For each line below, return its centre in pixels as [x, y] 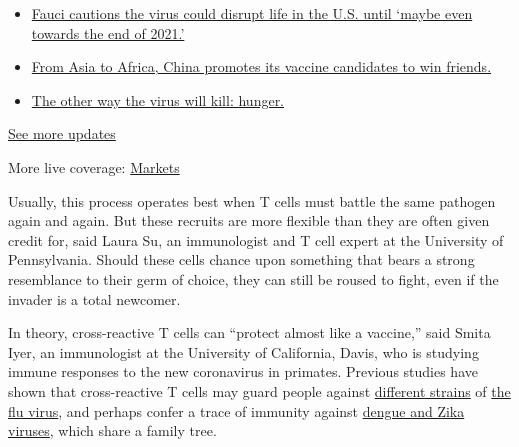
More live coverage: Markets [94, 166]
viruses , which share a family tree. [112, 430]
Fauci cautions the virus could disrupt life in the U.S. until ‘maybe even [252, 13]
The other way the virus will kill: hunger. [158, 99]
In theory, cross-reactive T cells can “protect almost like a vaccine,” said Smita [249, 332]
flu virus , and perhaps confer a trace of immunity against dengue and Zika [236, 410]
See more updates [62, 133]
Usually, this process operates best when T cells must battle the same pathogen [252, 200]
